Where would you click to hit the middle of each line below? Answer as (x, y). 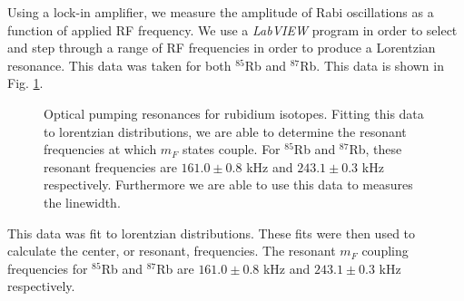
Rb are (175, 268)
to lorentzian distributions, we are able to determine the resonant (225, 131)
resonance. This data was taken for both (119, 65)
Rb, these (375, 149)
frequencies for (48, 268)
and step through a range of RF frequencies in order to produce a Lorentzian (222, 48)
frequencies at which (100, 149)
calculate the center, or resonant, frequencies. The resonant (172, 251)
